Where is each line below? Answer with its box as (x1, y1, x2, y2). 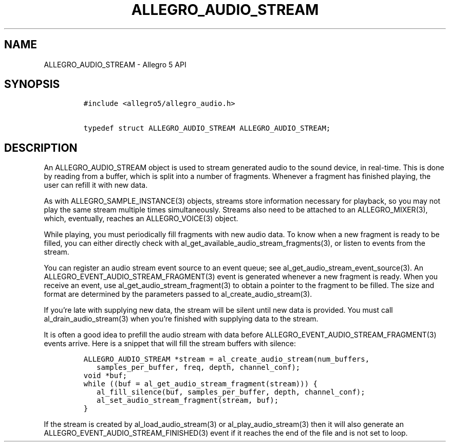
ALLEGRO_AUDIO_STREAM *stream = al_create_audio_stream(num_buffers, (83, 355, 370, 364)
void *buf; (83, 371, 127, 380)
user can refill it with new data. (44, 181, 148, 190)
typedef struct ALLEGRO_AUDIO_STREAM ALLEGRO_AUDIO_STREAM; (83, 124, 331, 133)
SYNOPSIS (4, 78, 60, 91)
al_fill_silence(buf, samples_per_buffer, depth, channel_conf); (97, 388, 365, 397)
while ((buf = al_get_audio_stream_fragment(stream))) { (83, 380, 317, 388)
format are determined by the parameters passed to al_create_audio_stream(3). (44, 290, 312, 299)
